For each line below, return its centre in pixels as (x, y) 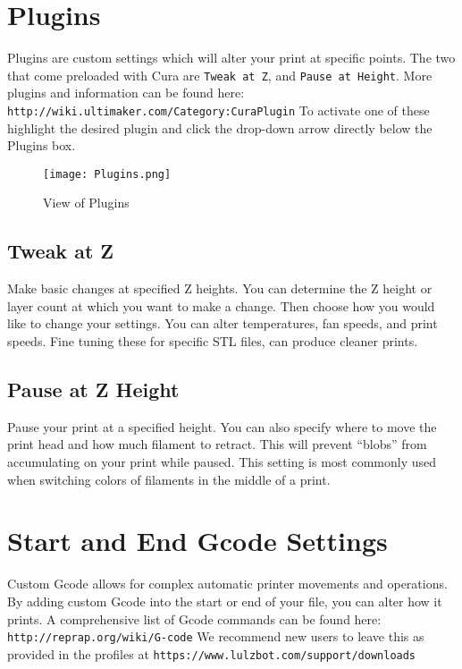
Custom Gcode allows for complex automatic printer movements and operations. (227, 584)
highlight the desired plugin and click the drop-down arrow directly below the (220, 127)
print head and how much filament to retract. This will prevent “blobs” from (217, 444)
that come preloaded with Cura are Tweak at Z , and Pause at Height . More (220, 75)
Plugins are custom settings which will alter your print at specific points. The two (231, 58)
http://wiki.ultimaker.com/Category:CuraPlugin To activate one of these (218, 110)
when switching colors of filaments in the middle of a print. (169, 479)
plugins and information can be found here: (126, 93)
